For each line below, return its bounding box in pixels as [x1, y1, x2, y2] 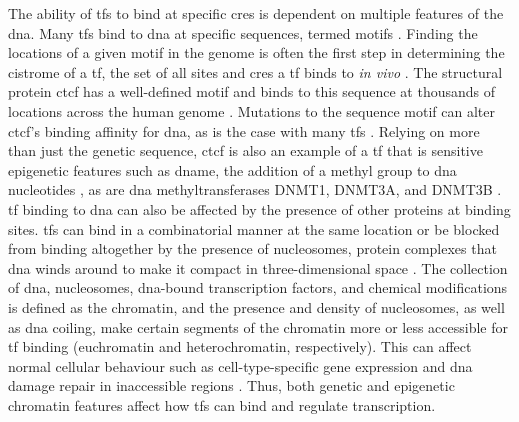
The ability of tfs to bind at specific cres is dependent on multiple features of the [8, 3, 504, 23]
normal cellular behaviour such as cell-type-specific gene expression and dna [8, 355, 473, 376]
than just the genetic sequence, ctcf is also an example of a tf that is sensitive [8, 140, 483, 161]
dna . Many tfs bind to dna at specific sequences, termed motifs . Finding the [8, 22, 478, 43]
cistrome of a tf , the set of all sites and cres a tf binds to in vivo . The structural [8, 61, 503, 82]
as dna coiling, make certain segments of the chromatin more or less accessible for [8, 316, 508, 337]
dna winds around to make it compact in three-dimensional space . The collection [8, 257, 508, 278]
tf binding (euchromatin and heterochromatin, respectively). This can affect [8, 336, 472, 357]
